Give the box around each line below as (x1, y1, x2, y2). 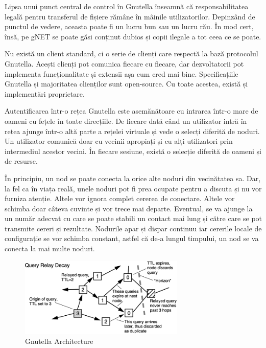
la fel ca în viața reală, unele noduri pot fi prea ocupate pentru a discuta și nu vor (5, 183, 262, 193)
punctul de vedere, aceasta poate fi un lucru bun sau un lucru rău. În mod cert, (5, 21, 254, 32)
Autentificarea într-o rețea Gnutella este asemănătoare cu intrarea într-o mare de (5, 105, 258, 116)
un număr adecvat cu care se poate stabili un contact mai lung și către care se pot (5, 213, 262, 224)
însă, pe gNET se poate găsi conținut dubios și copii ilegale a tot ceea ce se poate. (5, 31, 261, 41)
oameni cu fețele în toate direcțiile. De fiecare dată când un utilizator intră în (5, 115, 247, 126)
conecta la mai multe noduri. (5, 243, 95, 254)
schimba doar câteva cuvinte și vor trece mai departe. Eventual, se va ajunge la (5, 203, 253, 213)
